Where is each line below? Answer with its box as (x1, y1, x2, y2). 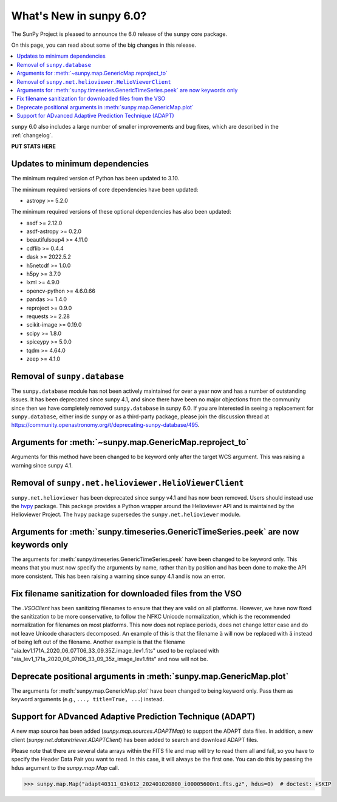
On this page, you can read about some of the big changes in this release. (11, 41, 197, 49)
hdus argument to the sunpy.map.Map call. (11, 764, 120, 771)
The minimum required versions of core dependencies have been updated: (11, 186, 199, 193)
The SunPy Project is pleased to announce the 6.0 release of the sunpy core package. (11, 30, 228, 38)
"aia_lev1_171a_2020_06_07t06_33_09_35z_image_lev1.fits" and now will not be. (11, 655, 208, 662)
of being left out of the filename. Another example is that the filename (11, 638, 185, 646)
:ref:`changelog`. (11, 131, 53, 139)
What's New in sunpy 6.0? (11, 9, 147, 22)
